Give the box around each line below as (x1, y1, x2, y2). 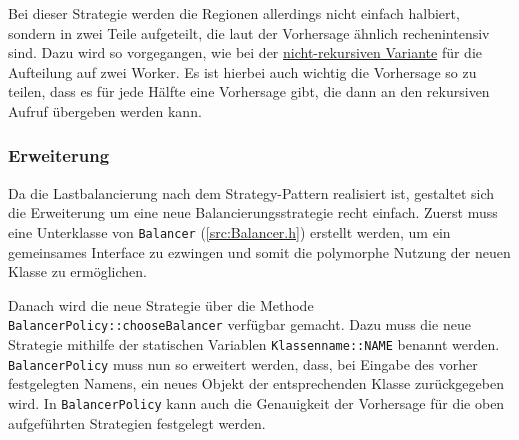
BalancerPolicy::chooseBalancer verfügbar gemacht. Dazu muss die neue (8, 314, 471, 335)
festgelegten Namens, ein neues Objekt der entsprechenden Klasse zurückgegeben (8, 373, 504, 394)
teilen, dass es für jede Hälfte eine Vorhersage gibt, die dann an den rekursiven (8, 81, 490, 102)
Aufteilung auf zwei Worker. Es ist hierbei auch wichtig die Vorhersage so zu (8, 61, 477, 82)
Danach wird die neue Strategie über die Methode (8, 294, 314, 315)
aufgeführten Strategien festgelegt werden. (8, 412, 266, 433)
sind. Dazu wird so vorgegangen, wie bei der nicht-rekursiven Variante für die (8, 42, 483, 63)
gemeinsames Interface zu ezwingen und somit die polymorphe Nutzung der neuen (8, 241, 511, 262)
